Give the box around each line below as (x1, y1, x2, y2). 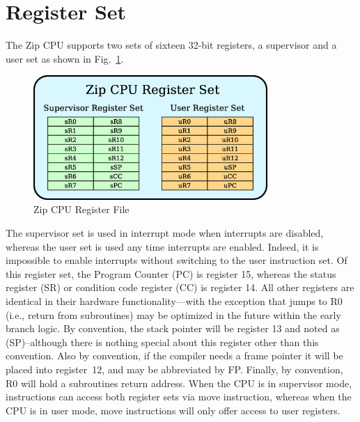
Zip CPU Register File (33, 202, 130, 217)
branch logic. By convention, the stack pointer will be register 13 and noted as (6, 321, 340, 336)
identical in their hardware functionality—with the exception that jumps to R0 (6, 293, 343, 308)
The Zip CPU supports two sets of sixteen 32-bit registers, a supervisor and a (6, 38, 337, 52)
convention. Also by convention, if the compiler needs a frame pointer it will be (6, 348, 343, 363)
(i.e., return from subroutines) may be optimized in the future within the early (6, 307, 341, 322)
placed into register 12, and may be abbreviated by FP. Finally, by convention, (6, 361, 343, 376)
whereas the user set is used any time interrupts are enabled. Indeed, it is (6, 239, 319, 253)
